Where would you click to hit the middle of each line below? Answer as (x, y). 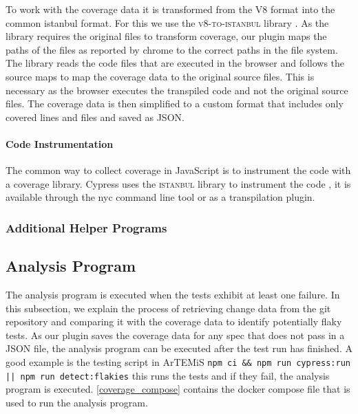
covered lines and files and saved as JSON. (95, 117)
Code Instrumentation (60, 143)
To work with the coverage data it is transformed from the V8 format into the (170, 9)
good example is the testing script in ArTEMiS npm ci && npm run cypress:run (178, 361)
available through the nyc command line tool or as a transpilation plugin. (160, 197)
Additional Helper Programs (86, 227)
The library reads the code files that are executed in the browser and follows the (175, 63)
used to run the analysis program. (77, 402)
